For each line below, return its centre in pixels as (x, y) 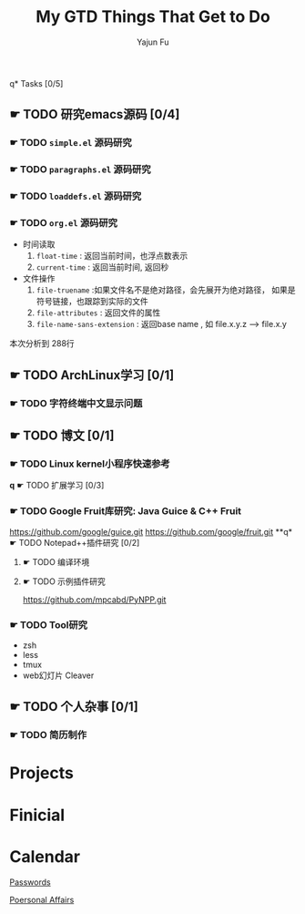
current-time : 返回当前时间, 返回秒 (102, 267)
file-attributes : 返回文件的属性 (98, 313)
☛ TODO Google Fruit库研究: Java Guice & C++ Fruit (126, 511)
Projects (42, 773)
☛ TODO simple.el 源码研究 (71, 143)
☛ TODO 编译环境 (56, 561)
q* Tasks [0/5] (36, 83)
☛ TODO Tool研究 (49, 624)
